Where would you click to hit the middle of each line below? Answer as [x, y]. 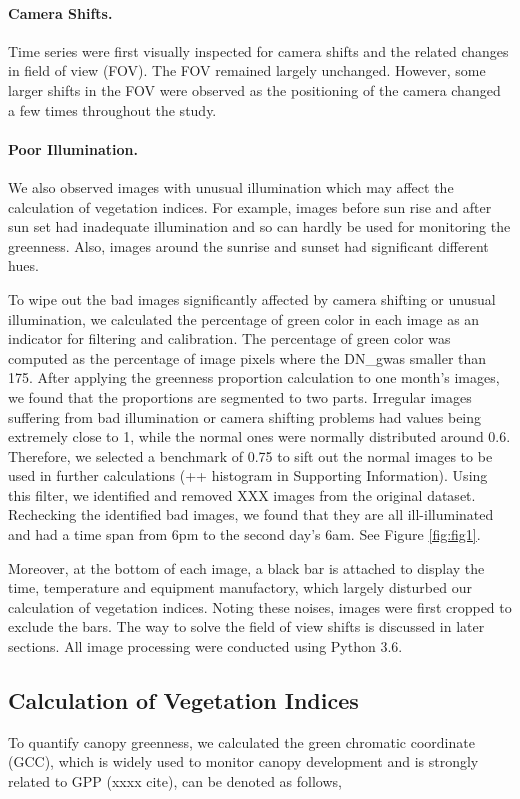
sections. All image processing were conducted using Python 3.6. [205, 646]
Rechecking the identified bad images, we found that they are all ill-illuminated [251, 514]
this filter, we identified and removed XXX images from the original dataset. [242, 494]
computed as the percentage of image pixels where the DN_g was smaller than [247, 357]
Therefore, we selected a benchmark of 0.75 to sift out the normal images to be [250, 455]
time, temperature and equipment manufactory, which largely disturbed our [240, 587]
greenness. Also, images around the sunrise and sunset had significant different [248, 245]
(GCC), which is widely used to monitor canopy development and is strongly [243, 761]
